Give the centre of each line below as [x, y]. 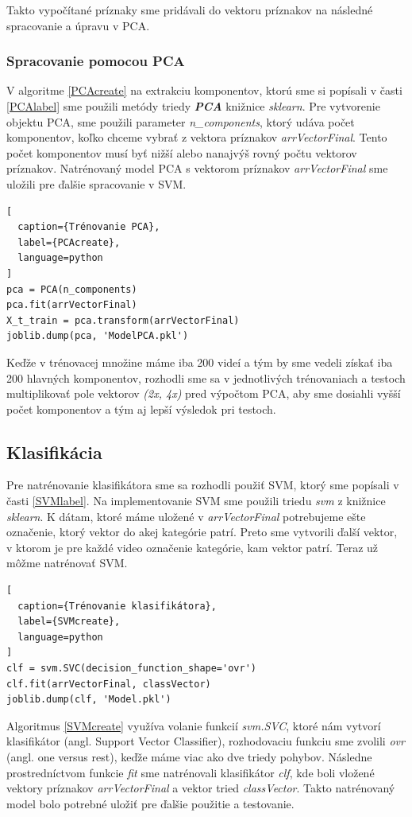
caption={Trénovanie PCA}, [89, 227]
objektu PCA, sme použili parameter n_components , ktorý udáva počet [181, 121]
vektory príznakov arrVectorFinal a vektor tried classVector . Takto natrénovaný [201, 788]
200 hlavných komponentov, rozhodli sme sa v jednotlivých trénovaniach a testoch [206, 377]
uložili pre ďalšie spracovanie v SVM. [96, 183]
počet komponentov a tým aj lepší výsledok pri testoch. [141, 408]
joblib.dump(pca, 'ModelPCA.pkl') [98, 336]
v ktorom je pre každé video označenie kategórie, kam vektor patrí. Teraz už [193, 547]
